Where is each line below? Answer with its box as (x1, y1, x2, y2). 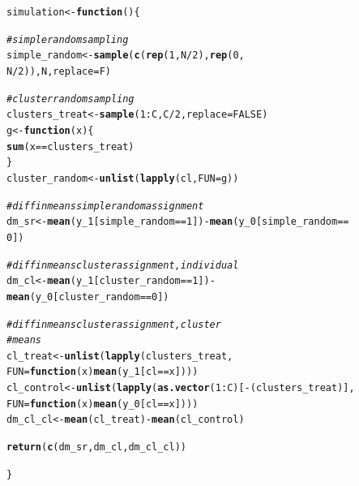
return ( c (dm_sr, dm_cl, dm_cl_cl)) (6, 441, 186, 454)
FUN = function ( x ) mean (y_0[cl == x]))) (6, 398, 199, 410)
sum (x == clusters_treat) (6, 140, 135, 153)
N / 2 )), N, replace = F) (6, 65, 111, 77)
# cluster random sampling (6, 92, 135, 105)
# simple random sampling (6, 33, 129, 45)
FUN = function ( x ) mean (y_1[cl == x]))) (6, 366, 199, 378)
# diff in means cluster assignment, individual (6, 259, 239, 271)
